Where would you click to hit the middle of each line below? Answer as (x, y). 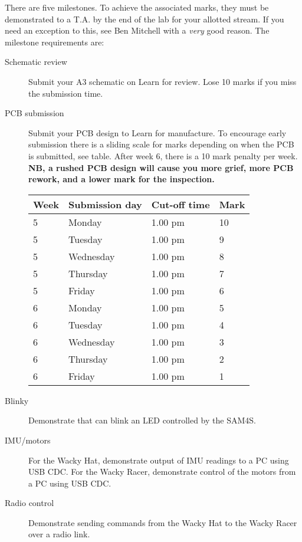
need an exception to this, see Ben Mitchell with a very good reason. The (137, 30)
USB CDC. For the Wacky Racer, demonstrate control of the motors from (162, 472)
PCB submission (35, 113)
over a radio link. (59, 534)
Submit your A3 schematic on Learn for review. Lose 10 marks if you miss (163, 81)
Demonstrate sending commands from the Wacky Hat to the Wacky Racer (163, 522)
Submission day (105, 204)
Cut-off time (180, 204)
